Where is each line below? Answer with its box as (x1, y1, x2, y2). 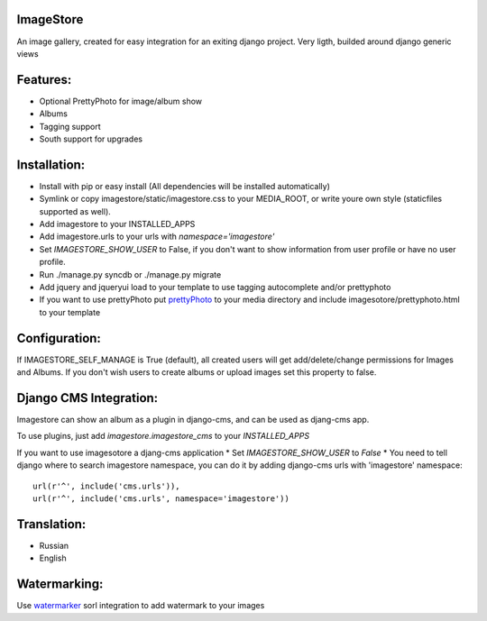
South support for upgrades (39, 133, 143, 144)
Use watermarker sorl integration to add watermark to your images (16, 600, 265, 611)
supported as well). (39, 205, 112, 216)
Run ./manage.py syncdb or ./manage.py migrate (39, 269, 222, 279)
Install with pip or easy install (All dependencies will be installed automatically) (39, 180, 331, 191)
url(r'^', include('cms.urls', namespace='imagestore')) (32, 493, 290, 504)
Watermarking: (16, 577, 104, 592)
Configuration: (16, 330, 101, 346)
